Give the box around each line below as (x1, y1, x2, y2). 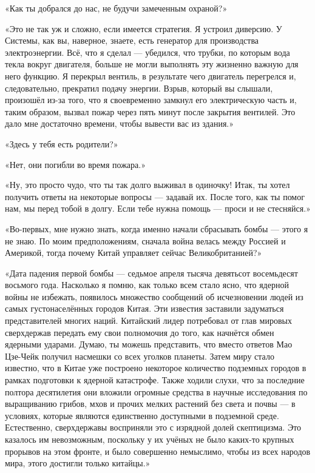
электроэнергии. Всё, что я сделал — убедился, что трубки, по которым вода (5, 45, 290, 58)
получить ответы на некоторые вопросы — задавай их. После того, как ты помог (5, 190, 305, 203)
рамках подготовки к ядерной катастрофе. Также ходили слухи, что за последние (5, 374, 305, 386)
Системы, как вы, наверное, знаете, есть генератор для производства (5, 34, 259, 47)
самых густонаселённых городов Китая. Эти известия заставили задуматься (5, 302, 284, 315)
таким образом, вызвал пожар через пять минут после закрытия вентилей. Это (5, 105, 296, 118)
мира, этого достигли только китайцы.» (5, 457, 151, 469)
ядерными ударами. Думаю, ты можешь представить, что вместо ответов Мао (5, 338, 293, 351)
